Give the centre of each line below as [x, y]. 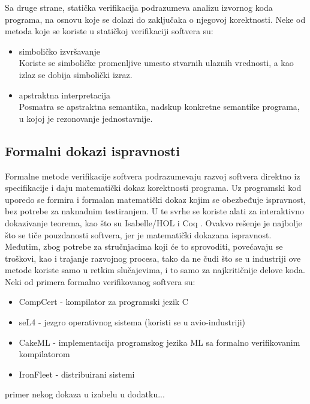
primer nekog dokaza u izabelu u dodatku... [85, 394]
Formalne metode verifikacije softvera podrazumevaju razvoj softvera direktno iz [153, 176]
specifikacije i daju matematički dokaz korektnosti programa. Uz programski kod [153, 188]
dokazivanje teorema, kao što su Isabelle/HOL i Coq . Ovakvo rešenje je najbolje [154, 222]
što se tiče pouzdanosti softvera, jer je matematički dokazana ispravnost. [138, 234]
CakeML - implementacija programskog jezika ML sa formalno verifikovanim [159, 342]
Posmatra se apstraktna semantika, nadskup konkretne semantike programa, [159, 107]
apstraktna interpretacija [65, 95]
